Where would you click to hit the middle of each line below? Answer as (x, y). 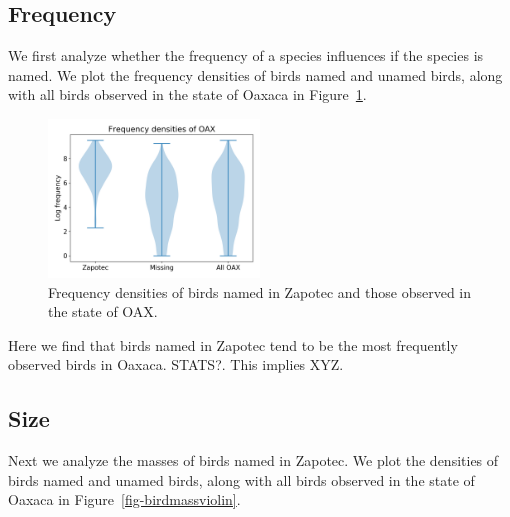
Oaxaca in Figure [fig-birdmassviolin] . (124, 499)
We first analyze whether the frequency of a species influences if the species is (246, 55)
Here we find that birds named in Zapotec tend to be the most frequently (233, 344)
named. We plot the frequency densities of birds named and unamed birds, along (255, 74)
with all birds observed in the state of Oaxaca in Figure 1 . (187, 94)
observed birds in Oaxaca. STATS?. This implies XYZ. (176, 364)
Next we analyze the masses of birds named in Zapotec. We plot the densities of (253, 460)
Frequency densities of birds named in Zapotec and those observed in (260, 291)
